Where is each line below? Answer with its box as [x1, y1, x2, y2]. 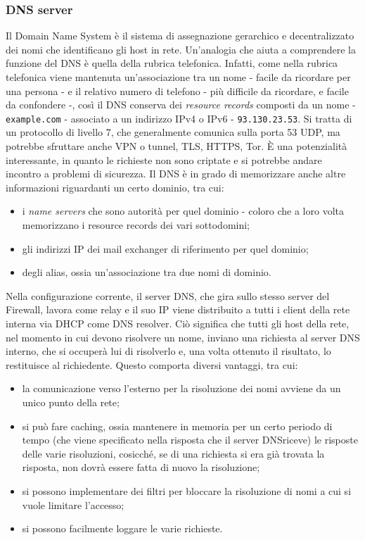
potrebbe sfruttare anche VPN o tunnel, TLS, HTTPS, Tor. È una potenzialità [6, 139, 347, 153]
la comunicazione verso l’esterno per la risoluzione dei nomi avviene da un [22, 381, 341, 396]
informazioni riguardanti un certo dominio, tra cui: [6, 180, 224, 194]
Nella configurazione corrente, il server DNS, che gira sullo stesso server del [6, 288, 330, 303]
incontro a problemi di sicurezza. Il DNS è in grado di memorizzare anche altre [6, 166, 346, 181]
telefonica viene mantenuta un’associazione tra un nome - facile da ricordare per [6, 70, 351, 84]
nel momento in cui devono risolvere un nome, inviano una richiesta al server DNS [6, 329, 360, 344]
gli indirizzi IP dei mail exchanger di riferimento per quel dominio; [22, 241, 309, 256]
